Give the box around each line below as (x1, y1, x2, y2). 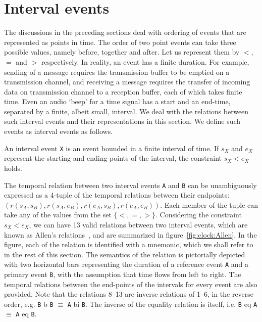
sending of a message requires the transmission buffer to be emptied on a (4, 66, 230, 77)
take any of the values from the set (4, 209, 112, 220)
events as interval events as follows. (4, 126, 113, 136)
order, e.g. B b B (4, 298, 54, 309)
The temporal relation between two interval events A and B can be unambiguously (4, 179, 257, 190)
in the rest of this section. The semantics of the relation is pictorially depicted (4, 249, 245, 259)
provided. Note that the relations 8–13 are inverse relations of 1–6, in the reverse (4, 289, 254, 299)
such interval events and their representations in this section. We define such (4, 116, 241, 126)
